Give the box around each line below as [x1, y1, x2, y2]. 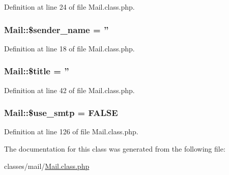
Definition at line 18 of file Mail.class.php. [4, 43, 135, 53]
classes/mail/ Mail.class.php [4, 160, 90, 171]
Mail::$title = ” [4, 65, 69, 77]
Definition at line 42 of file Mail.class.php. [4, 84, 135, 95]
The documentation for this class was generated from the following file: [4, 143, 225, 154]
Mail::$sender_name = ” [4, 23, 109, 36]
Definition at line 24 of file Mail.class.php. [4, 2, 135, 12]
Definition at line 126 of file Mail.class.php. [4, 126, 138, 137]
